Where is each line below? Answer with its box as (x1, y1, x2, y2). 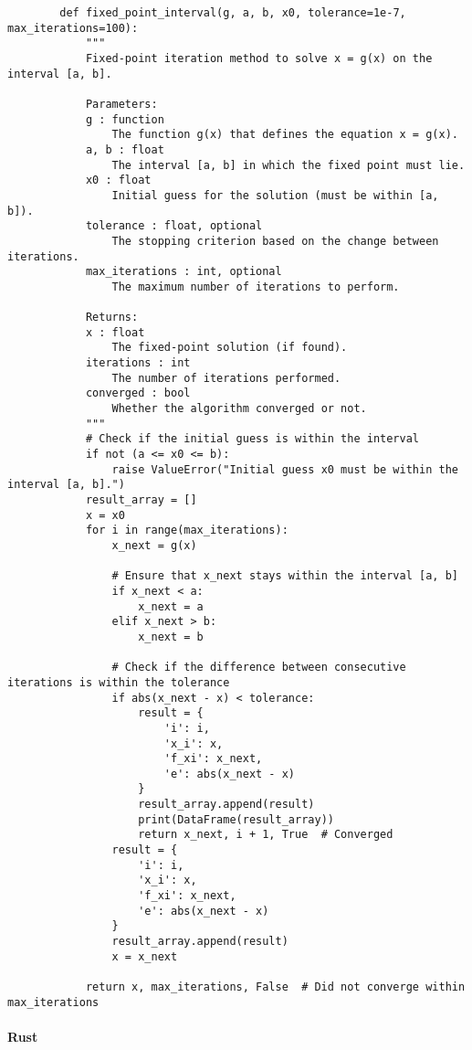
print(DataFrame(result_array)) (138, 812, 334, 826)
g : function (85, 112, 164, 126)
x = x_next (111, 949, 178, 963)
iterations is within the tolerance (7, 675, 230, 689)
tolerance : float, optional (85, 219, 263, 233)
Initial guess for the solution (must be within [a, (111, 188, 439, 202)
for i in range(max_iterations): (85, 524, 288, 537)
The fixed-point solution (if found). (111, 341, 348, 355)
